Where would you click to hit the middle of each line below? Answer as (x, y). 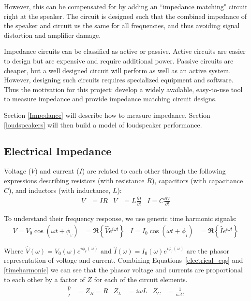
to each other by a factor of (44, 279)
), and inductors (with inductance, (60, 190)
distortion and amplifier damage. (52, 35)
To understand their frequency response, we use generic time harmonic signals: (120, 218)
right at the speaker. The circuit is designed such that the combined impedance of (125, 16)
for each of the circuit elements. (141, 279)
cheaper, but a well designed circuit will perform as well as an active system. (118, 70)
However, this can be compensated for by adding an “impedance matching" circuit (126, 6)
